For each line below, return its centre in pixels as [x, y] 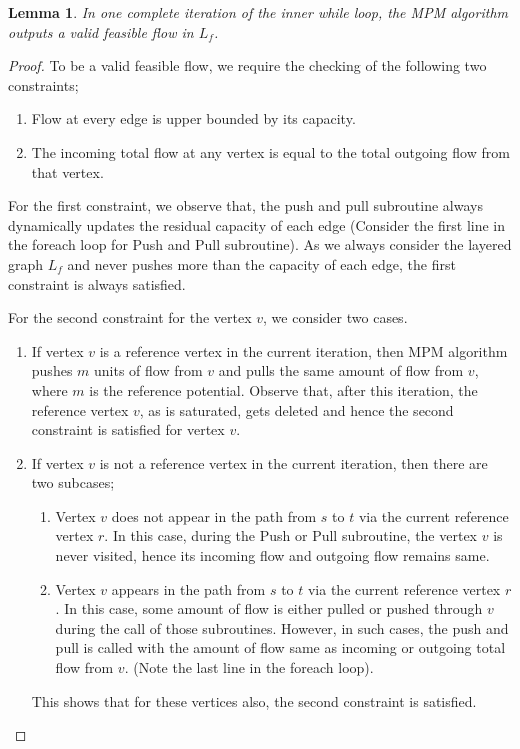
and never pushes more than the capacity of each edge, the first [261, 263]
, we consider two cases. [335, 317]
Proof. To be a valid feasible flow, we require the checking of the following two [247, 65]
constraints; [43, 84]
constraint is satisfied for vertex [128, 429]
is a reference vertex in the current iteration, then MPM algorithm [303, 350]
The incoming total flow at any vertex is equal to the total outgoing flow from [270, 151]
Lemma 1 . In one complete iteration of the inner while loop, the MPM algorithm [258, 12]
